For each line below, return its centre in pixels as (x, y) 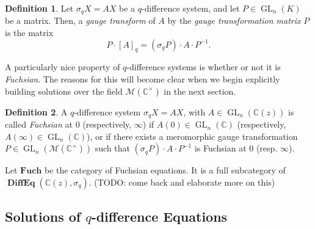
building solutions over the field (64, 91)
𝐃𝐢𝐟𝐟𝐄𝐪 (21, 183)
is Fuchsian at (220, 148)
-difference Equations (159, 216)
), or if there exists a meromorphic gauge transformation (192, 136)
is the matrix (29, 33)
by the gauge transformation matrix (234, 20)
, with (194, 111)
